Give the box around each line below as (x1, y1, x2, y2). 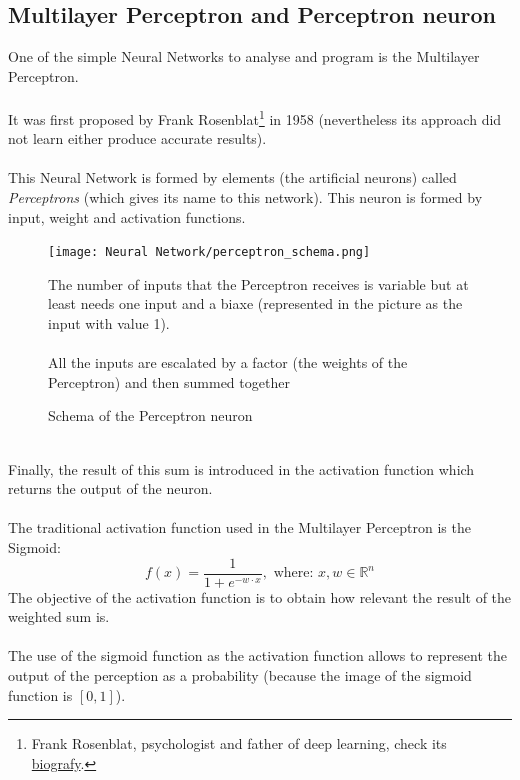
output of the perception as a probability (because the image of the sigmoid (8, 665, 472, 686)
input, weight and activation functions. (8, 206, 246, 227)
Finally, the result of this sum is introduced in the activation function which (8, 458, 475, 479)
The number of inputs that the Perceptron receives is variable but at (48, 273, 469, 294)
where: (273, 566, 314, 581)
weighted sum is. (8, 606, 110, 627)
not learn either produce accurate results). (8, 128, 267, 149)
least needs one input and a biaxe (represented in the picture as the (48, 293, 463, 314)
